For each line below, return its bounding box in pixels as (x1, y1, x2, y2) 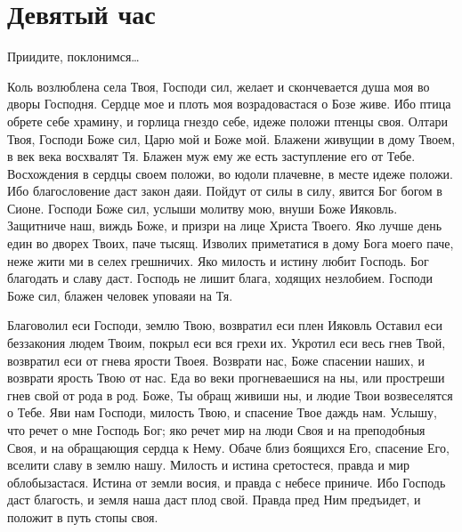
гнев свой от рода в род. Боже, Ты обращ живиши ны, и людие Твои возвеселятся (7, 385, 453, 404)
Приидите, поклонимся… (7, 47, 140, 66)
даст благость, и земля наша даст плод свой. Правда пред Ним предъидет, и (7, 490, 421, 509)
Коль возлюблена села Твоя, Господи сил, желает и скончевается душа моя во (7, 77, 430, 95)
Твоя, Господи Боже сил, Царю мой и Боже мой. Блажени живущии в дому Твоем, (7, 129, 456, 148)
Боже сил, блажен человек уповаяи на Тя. (7, 286, 233, 304)
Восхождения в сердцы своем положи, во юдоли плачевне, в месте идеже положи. (7, 164, 453, 182)
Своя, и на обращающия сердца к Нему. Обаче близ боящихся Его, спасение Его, (7, 438, 450, 456)
